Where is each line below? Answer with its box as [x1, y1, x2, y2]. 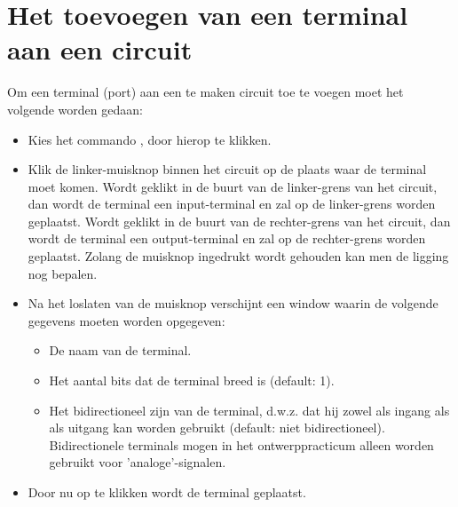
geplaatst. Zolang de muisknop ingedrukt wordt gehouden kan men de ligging [28, 247, 449, 265]
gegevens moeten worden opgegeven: [28, 311, 225, 329]
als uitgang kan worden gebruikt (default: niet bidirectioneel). [49, 418, 385, 437]
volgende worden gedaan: [7, 99, 143, 118]
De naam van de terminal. [49, 341, 192, 360]
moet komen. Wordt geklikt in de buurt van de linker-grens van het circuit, [28, 177, 438, 195]
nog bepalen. [28, 264, 98, 282]
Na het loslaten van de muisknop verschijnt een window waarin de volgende [28, 294, 438, 313]
